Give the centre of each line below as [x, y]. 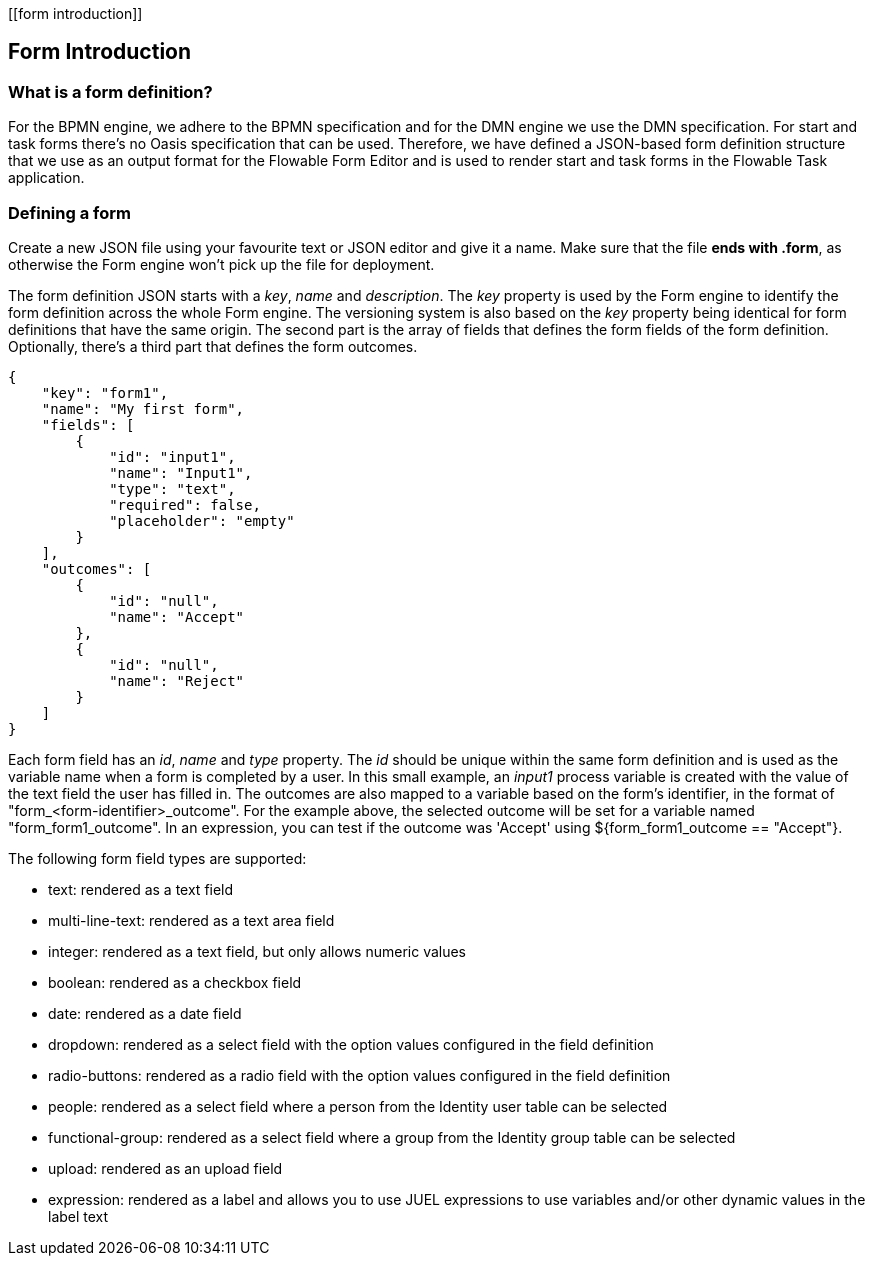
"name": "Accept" [177, 616]
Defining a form [69, 212]
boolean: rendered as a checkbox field [175, 982]
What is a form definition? [110, 91]
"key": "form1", [105, 392]
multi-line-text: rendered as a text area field [191, 920]
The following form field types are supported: [157, 858]
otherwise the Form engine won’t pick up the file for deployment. [221, 264]
